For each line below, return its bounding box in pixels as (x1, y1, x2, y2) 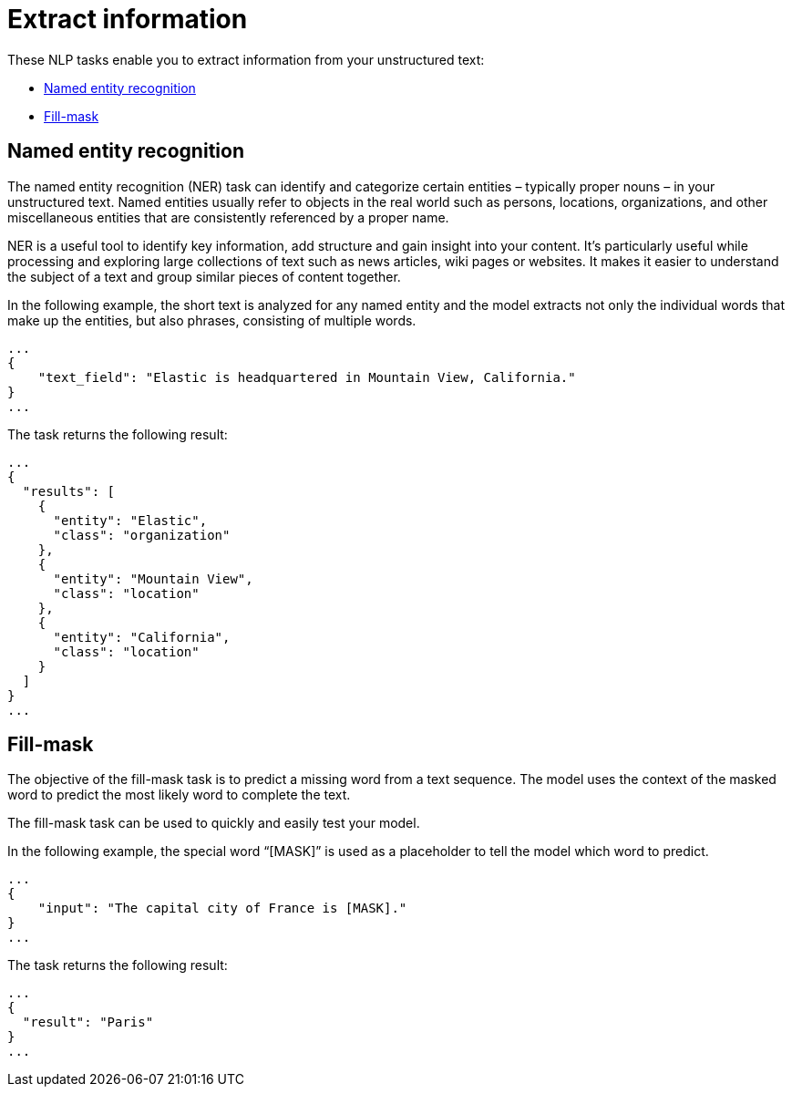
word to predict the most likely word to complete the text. (7, 787, 351, 803)
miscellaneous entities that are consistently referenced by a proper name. (7, 209, 449, 225)
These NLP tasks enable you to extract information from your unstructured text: (7, 51, 485, 67)
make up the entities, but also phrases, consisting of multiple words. (7, 312, 417, 328)
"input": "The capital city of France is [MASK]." (37, 901, 407, 916)
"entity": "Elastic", (53, 512, 208, 528)
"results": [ (22, 483, 116, 499)
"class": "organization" (53, 527, 231, 542)
